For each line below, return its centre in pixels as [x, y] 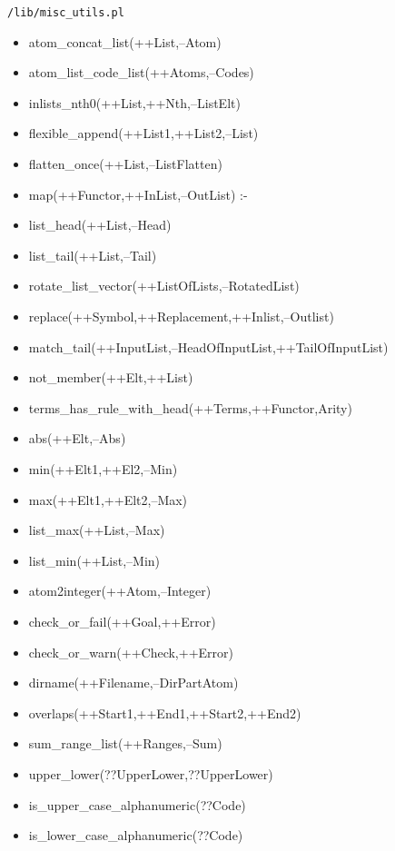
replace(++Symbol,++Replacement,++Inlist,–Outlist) [181, 316]
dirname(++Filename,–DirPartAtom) [133, 683]
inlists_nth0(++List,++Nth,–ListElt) [134, 102]
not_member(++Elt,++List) [111, 377]
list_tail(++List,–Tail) [93, 255]
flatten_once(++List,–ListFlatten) [125, 164]
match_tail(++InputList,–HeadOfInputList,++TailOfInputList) [208, 346]
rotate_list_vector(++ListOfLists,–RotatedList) [164, 286]
